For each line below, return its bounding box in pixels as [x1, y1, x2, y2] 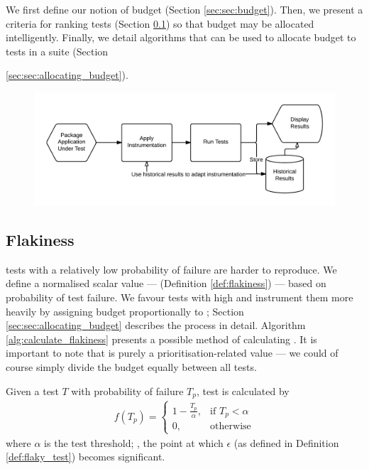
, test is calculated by [196, 383, 290, 398]
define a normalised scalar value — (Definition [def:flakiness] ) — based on [6, 276, 326, 291]
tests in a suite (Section [6, 43, 109, 58]
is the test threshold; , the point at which [44, 435, 224, 450]
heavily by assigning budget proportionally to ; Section [6, 303, 244, 318]
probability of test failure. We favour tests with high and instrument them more [6, 289, 353, 304]
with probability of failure [71, 383, 184, 398]
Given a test [6, 383, 59, 398]
